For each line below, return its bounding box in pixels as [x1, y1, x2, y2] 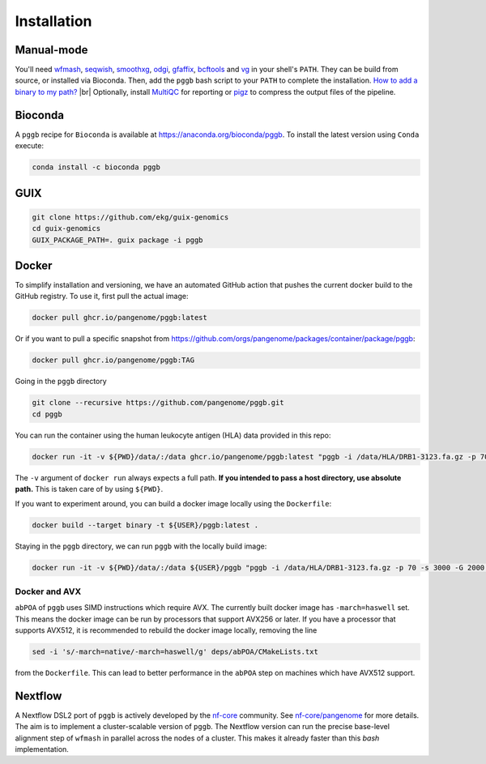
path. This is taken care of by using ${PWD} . [15, 484, 164, 494]
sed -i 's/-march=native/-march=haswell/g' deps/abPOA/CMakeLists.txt [32, 647, 319, 656]
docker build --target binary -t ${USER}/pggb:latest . [32, 521, 259, 530]
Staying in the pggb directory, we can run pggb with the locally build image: [15, 541, 267, 551]
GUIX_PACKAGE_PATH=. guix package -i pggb [32, 235, 203, 245]
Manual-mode [15, 43, 88, 57]
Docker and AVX [15, 586, 81, 597]
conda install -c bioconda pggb [32, 163, 161, 172]
